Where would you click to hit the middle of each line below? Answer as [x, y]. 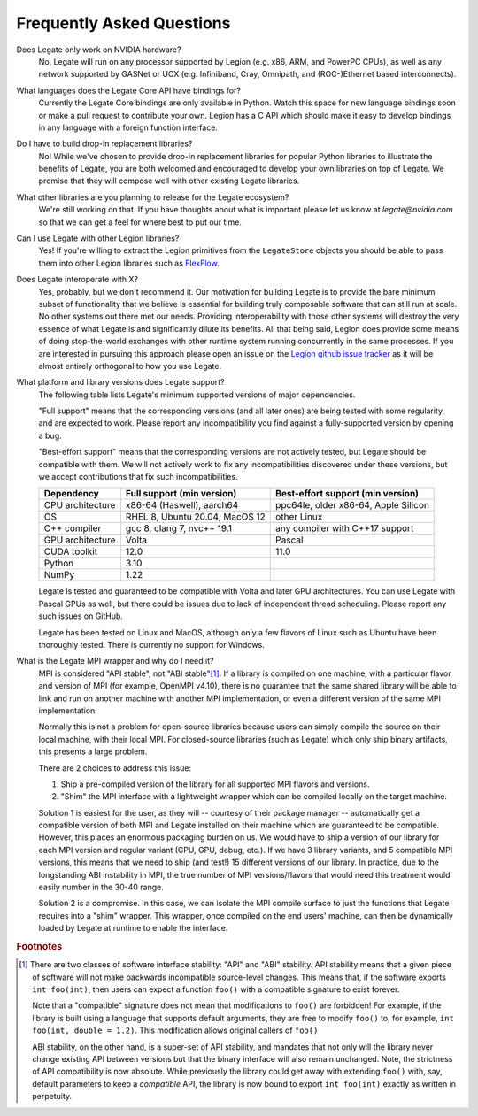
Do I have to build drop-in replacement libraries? [104, 144]
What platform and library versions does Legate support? [120, 382]
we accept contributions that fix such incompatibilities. [138, 477]
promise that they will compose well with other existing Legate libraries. [169, 181]
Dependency [71, 494]
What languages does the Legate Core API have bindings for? [128, 90]
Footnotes [39, 946]
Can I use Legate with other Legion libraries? [98, 238]
